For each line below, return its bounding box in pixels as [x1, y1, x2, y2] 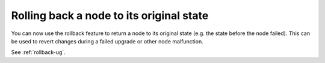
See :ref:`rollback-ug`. [11, 49, 66, 56]
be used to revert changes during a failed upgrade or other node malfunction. [11, 37, 204, 45]
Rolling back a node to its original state [11, 9, 209, 22]
